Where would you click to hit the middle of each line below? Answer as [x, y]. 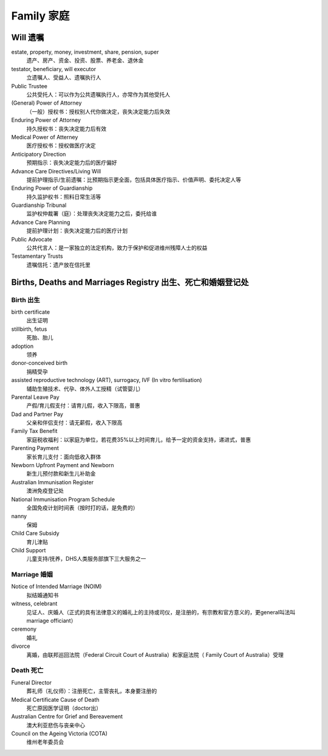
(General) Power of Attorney [46, 103]
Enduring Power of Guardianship [52, 188]
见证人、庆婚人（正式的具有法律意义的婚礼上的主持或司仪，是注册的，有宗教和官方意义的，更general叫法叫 [161, 612]
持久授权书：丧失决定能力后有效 [66, 128]
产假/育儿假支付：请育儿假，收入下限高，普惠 [84, 406]
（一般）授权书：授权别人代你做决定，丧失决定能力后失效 [98, 111]
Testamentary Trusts [37, 256]
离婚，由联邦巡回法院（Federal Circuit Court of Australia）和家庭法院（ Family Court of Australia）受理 [155, 654]
